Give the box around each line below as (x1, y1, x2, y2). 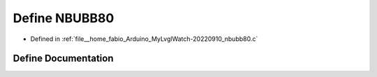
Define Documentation (13, 53, 114, 65)
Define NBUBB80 (13, 10, 114, 26)
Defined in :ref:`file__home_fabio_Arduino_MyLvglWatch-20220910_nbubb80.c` (30, 35, 258, 43)
